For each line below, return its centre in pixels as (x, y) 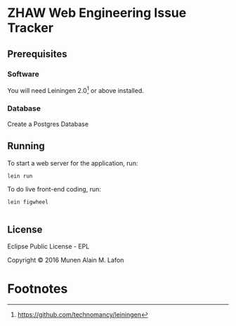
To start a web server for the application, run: (73, 163)
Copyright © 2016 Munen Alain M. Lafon (66, 260)
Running (26, 146)
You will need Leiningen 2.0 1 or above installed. (76, 89)
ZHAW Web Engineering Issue (97, 13)
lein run (20, 176)
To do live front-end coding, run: (54, 189)
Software (24, 74)
